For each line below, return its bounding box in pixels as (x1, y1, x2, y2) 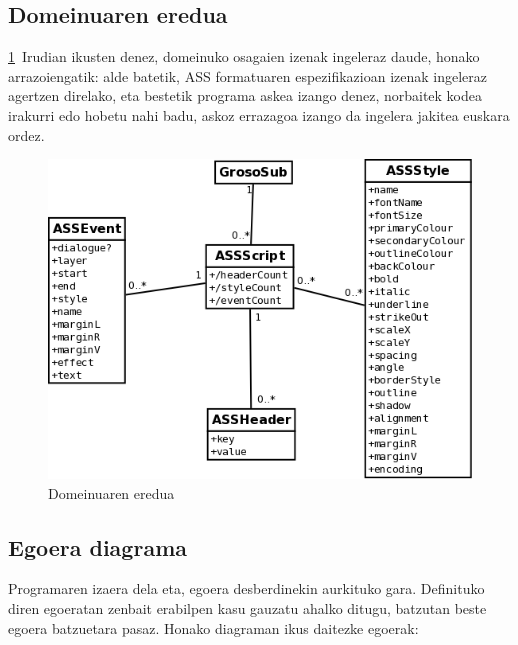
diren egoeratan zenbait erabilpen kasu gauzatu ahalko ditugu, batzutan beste (8, 597, 487, 618)
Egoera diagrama (8, 531, 187, 562)
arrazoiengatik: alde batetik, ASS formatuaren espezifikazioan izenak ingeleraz (8, 65, 488, 86)
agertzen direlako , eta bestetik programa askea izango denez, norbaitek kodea (8, 85, 483, 106)
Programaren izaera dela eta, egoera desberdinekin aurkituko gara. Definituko (8, 578, 485, 599)
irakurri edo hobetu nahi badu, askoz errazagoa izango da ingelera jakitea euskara (8, 104, 510, 125)
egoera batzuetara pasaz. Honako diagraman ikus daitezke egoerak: (8, 617, 419, 638)
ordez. (8, 124, 45, 145)
